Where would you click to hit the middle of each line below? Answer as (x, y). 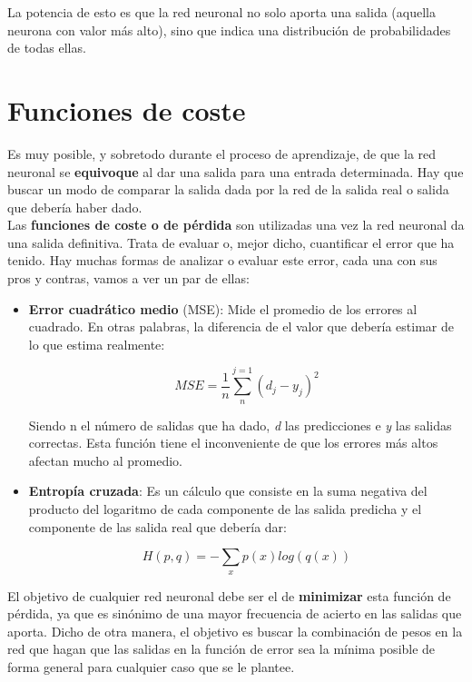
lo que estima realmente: (97, 344)
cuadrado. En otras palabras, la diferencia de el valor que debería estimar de (241, 326)
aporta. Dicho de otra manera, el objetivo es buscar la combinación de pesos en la (235, 631)
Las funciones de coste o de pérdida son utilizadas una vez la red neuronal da (236, 225)
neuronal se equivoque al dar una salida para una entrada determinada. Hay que (236, 171)
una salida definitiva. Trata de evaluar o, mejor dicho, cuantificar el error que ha (231, 242)
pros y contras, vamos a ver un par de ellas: (128, 278)
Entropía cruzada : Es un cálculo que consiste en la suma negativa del (228, 491)
